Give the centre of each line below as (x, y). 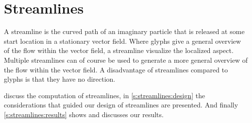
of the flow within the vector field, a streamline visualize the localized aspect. (119, 50)
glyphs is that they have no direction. (60, 79)
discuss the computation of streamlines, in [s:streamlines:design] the (105, 95)
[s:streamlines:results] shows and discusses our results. (84, 114)
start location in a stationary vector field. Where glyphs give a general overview (123, 41)
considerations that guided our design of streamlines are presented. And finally (121, 105)
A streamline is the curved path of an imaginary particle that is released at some (124, 31)
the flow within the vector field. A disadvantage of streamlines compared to (116, 69)
